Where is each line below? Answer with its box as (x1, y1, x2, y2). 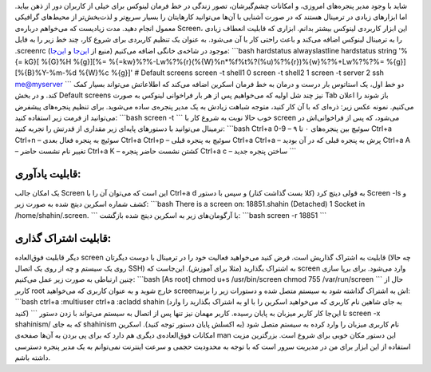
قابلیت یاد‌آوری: (14, 167, 81, 180)
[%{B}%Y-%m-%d (14, 68, 77, 77)
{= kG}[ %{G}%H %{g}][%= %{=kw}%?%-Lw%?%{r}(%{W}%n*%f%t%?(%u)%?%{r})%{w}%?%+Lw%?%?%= (14, 57, 385, 66)
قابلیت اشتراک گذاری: (14, 232, 112, 245)
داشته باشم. (14, 353, 51, 362)
